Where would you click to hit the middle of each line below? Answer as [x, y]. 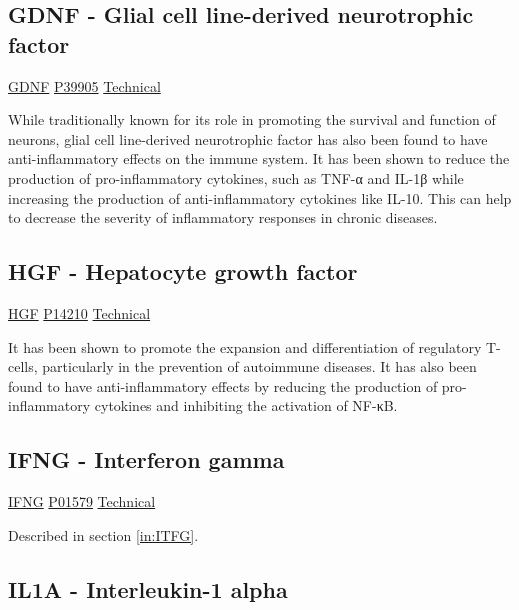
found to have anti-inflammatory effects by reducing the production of [223, 385]
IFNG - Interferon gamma [146, 459]
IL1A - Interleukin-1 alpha [148, 588]
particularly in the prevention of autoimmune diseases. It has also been [259, 366]
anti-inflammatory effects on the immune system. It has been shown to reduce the [259, 158]
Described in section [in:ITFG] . [103, 534]
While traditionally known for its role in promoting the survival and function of [252, 119]
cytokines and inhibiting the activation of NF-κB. [246, 405]
